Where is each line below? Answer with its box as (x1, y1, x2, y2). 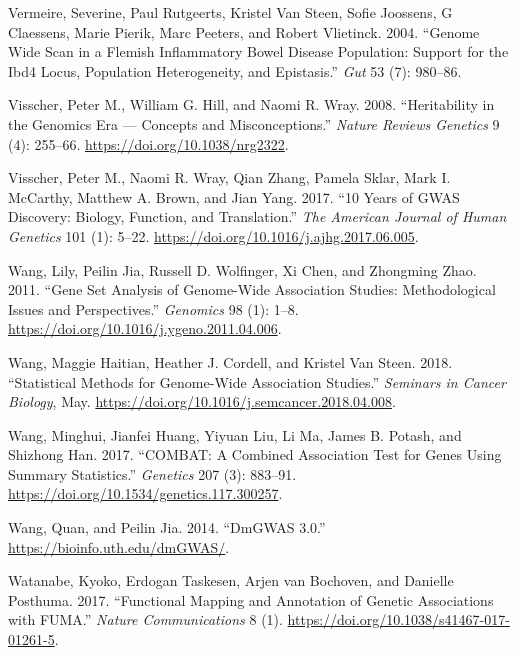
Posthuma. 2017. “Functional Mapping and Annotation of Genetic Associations (8, 589, 494, 610)
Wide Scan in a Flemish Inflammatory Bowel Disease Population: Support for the (8, 41, 509, 62)
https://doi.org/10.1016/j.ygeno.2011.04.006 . (8, 318, 282, 339)
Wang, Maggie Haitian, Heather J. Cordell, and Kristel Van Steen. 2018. (8, 351, 453, 372)
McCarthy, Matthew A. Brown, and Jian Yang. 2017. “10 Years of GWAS (8, 186, 460, 207)
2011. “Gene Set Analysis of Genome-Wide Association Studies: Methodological (8, 279, 496, 300)
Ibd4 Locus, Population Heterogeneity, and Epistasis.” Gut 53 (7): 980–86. (8, 60, 462, 81)
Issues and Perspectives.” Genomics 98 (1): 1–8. (8, 298, 299, 319)
